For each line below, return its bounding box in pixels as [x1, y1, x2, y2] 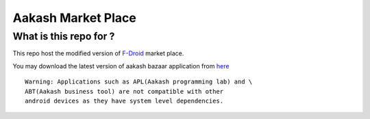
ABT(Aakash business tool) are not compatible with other [25, 88, 224, 95]
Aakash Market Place [12, 10, 136, 25]
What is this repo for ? [12, 30, 115, 42]
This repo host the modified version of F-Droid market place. [12, 49, 184, 57]
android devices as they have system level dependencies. [25, 96, 224, 105]
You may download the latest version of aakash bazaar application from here [12, 62, 230, 70]
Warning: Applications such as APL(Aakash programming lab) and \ [25, 78, 253, 85]
